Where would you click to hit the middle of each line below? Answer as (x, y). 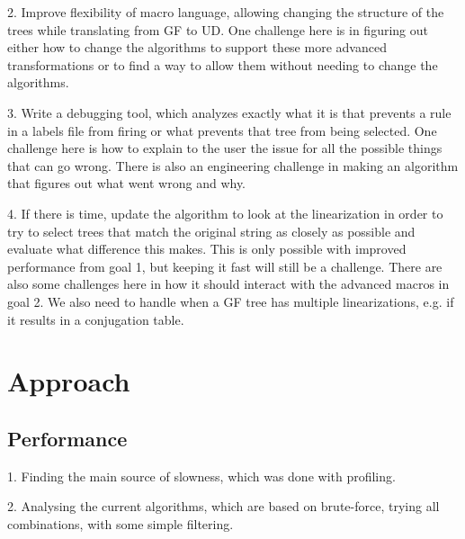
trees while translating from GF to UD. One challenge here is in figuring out (218, 29)
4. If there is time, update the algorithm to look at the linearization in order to (225, 213)
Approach (69, 381)
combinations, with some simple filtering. (121, 523)
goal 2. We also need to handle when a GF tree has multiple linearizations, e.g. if (231, 301)
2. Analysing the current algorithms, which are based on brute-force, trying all (224, 506)
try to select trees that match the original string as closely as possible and (211, 231)
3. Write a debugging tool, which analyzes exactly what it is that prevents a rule (229, 112)
